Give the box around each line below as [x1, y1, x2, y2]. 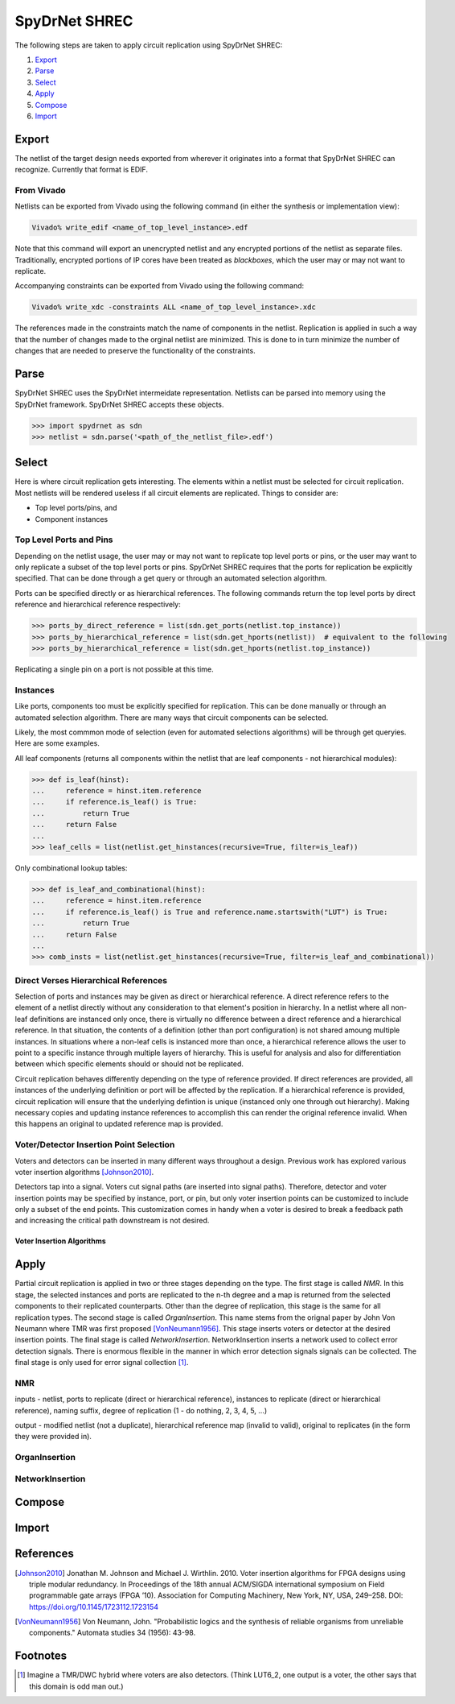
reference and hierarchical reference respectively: [14, 600, 181, 610]
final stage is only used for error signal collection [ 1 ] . [14, 1358, 189, 1367]
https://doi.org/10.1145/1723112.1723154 [29, 1602, 159, 1611]
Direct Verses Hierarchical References [14, 974, 168, 986]
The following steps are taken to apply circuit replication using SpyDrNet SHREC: [14, 40, 283, 50]
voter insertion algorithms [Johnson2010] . [14, 1167, 154, 1177]
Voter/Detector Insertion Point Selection [14, 1139, 175, 1151]
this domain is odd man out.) [29, 1681, 124, 1691]
